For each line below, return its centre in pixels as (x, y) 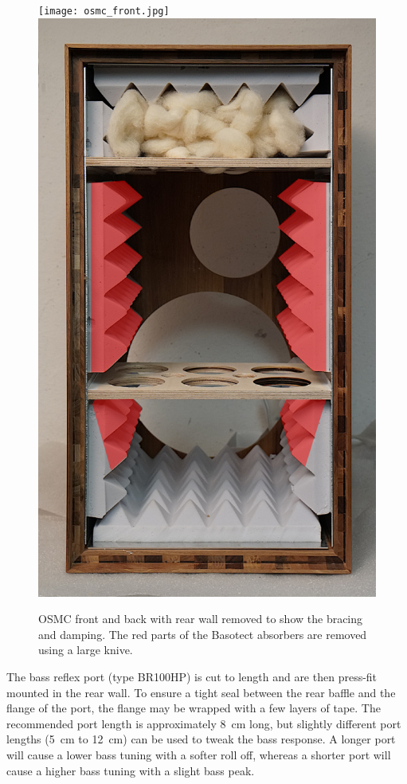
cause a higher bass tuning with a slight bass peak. (131, 770)
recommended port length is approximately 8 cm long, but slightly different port (204, 723)
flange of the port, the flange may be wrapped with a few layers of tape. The (194, 708)
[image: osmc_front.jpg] (104, 11)
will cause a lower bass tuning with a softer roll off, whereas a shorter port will (199, 755)
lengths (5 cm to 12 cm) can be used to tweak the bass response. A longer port (201, 739)
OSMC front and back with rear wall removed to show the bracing (201, 619)
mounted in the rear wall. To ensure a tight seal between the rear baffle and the (201, 692)
